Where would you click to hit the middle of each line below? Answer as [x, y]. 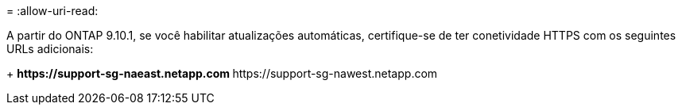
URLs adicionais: [50, 49]
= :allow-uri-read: [52, 11]
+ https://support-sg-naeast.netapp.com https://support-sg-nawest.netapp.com [222, 73]
